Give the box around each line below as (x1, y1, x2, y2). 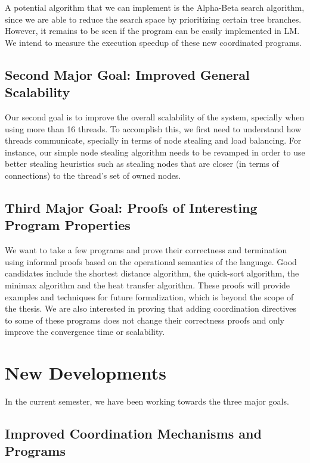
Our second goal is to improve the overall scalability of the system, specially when (5, 110, 305, 123)
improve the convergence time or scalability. (5, 325, 165, 338)
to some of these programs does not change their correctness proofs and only (5, 313, 284, 326)
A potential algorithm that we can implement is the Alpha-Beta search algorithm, (5, 1, 305, 13)
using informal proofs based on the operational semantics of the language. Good (5, 255, 297, 268)
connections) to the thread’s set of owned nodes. (5, 169, 181, 181)
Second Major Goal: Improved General (5, 65, 250, 83)
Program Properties (5, 216, 131, 234)
